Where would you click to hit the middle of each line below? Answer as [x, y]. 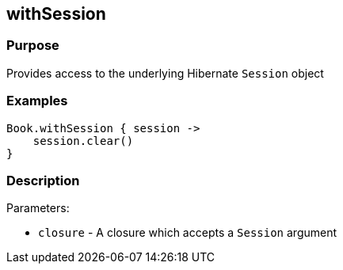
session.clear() [83, 141]
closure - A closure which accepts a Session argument [188, 233]
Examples [37, 101]
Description [43, 180]
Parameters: [38, 208]
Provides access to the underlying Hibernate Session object [165, 73]
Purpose [33, 46]
